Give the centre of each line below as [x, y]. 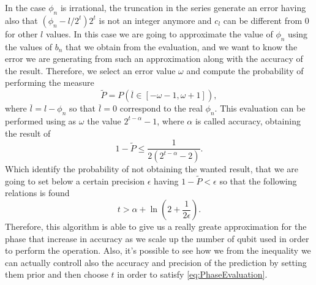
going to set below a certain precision [75, 180]
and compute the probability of [245, 70]
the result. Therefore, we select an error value [90, 70]
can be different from [263, 20]
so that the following [258, 180]
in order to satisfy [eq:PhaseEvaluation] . [192, 274]
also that [21, 20]
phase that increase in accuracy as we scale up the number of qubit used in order [157, 238]
